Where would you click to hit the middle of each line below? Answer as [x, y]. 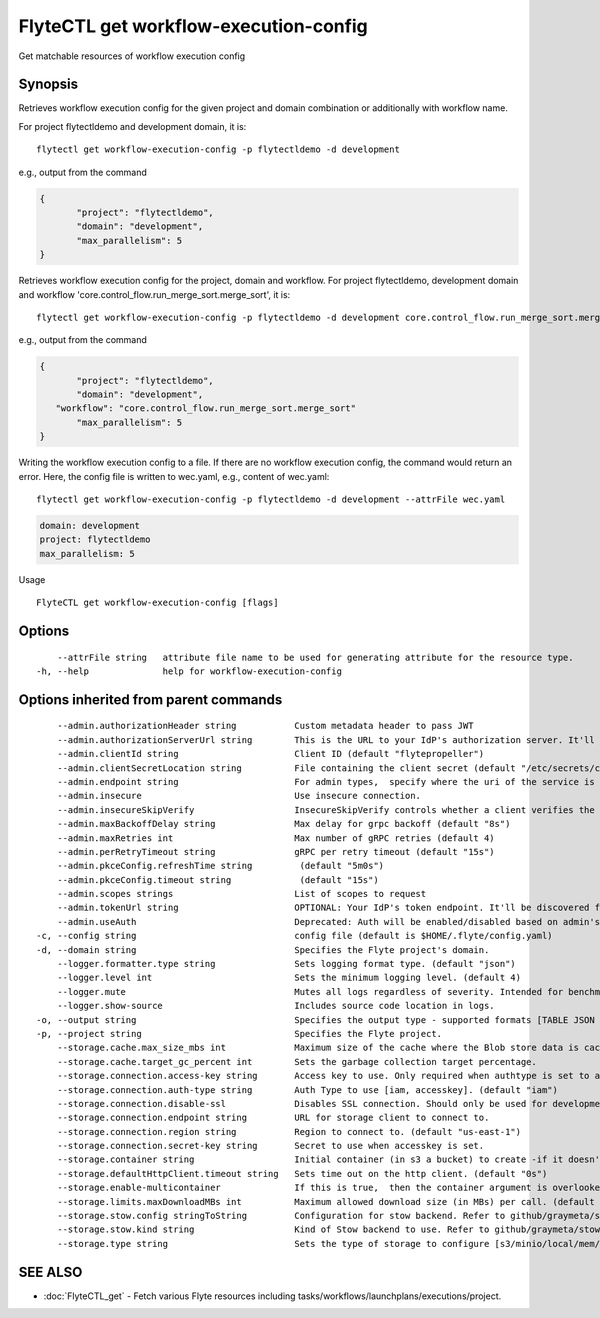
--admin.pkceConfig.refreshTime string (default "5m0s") [220, 866]
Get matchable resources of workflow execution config [132, 56]
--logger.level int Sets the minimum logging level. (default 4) [289, 978]
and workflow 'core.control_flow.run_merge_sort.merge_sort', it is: [154, 294]
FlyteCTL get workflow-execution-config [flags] [157, 603]
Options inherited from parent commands [150, 699]
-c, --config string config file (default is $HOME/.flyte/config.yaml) [295, 936]
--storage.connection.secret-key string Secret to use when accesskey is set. [270, 1146]
